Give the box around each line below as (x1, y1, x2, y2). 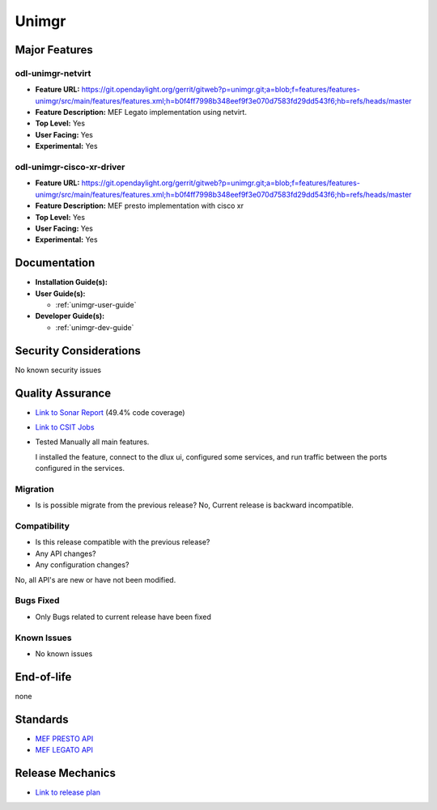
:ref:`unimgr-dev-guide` (55, 322, 134, 332)
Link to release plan (35, 787, 101, 797)
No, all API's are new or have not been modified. (15, 575, 176, 584)
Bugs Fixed (15, 595, 60, 606)
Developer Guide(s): (35, 312, 105, 321)
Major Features (15, 43, 93, 57)
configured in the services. (35, 464, 125, 473)
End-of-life (15, 670, 72, 684)
